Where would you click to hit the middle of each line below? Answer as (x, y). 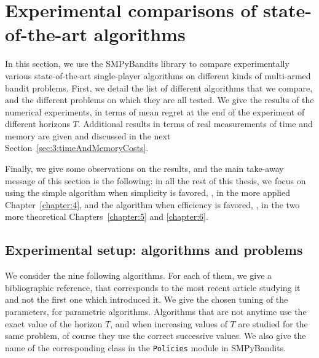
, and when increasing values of (169, 323)
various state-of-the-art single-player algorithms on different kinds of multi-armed (158, 75)
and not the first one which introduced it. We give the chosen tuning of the (147, 299)
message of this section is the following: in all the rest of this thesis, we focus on (156, 180)
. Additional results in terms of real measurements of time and (195, 124)
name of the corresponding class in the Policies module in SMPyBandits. (146, 347)
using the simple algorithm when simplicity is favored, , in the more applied (148, 193)
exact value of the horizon (54, 323)
